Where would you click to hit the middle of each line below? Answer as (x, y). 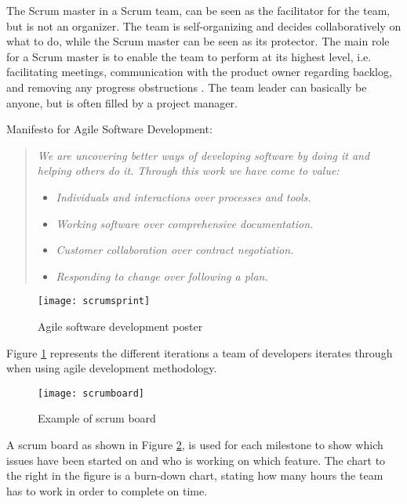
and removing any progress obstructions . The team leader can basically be (187, 87)
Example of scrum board (97, 418)
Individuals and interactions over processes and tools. (184, 196)
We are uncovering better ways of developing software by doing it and (203, 155)
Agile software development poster (120, 326)
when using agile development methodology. (112, 368)
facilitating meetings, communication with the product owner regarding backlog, (199, 72)
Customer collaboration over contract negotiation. (175, 250)
